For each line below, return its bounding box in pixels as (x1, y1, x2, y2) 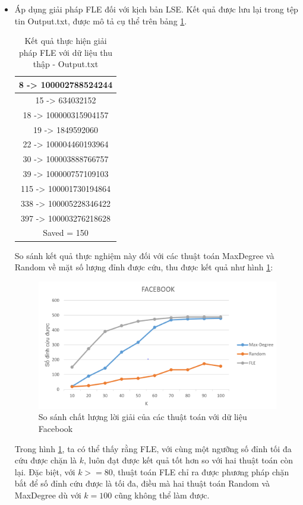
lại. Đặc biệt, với (14, 465, 75, 478)
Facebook (38, 422, 73, 435)
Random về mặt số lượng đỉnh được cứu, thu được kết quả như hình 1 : (14, 261, 273, 273)
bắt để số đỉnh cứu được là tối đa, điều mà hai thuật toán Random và (14, 477, 270, 490)
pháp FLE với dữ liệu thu (19, 46, 112, 58)
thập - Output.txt (33, 58, 99, 70)
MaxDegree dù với (14, 488, 81, 501)
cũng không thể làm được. (114, 488, 210, 501)
